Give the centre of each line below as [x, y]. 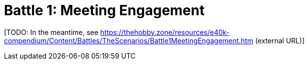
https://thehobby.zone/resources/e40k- [165, 32]
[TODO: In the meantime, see [51, 32]
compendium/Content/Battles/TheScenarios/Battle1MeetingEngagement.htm [129, 40]
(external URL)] [280, 40]
